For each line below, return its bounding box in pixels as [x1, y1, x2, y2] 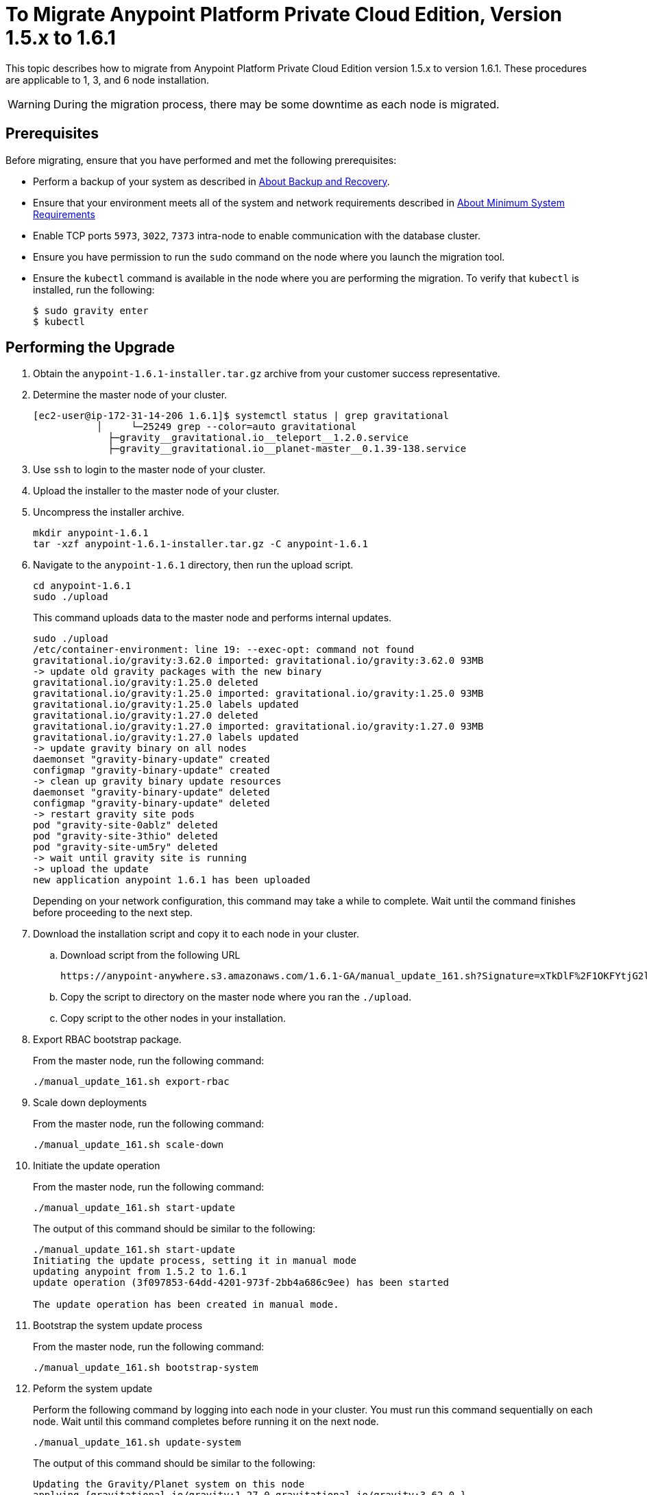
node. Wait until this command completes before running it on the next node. [33, 1415, 379, 1428]
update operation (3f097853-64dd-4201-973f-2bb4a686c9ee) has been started [33, 1277, 449, 1289]
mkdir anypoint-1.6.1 [33, 527, 149, 539]
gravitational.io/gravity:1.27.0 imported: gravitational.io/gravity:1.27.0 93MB [33, 721, 484, 732]
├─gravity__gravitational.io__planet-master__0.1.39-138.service [108, 443, 467, 455]
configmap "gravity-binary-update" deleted [33, 798, 270, 809]
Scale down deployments [33, 1097, 147, 1109]
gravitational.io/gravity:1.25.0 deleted [33, 677, 258, 689]
